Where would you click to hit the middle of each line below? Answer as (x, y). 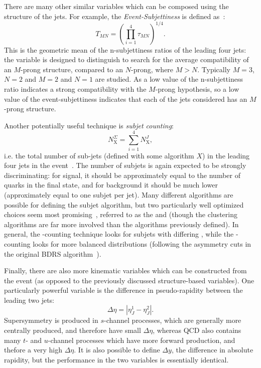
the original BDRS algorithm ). (53, 253)
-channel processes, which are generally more (172, 320)
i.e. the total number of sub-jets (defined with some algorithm (99, 155)
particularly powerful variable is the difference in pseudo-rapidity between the (123, 290)
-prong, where (152, 69)
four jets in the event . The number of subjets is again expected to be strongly (125, 165)
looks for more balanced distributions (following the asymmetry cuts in (142, 243)
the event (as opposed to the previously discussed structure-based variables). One (129, 280)
